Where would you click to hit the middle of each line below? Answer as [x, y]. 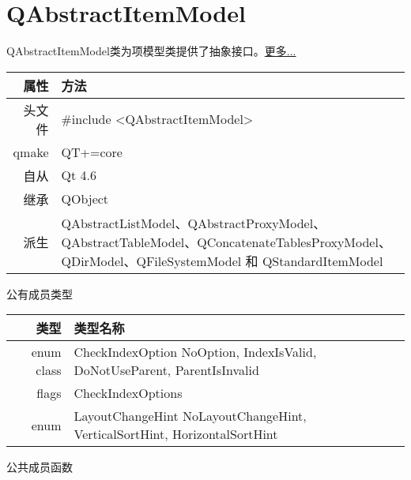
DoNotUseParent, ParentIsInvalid [166, 370]
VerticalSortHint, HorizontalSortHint [176, 434]
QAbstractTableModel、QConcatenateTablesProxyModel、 [226, 242]
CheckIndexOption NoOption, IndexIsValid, [195, 352]
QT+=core [92, 152]
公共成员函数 [40, 467]
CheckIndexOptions [128, 393]
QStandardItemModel [322, 261]
